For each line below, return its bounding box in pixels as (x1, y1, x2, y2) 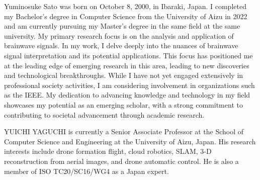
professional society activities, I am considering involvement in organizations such (4, 79, 255, 90)
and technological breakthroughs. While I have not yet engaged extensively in (4, 70, 243, 80)
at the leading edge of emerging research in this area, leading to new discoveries (4, 60, 249, 70)
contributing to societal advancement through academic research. (4, 109, 205, 120)
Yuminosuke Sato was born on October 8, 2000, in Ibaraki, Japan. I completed (4, 1, 246, 11)
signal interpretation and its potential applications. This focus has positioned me (4, 50, 253, 60)
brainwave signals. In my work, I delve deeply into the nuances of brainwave (4, 40, 238, 51)
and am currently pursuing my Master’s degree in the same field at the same (4, 21, 240, 31)
